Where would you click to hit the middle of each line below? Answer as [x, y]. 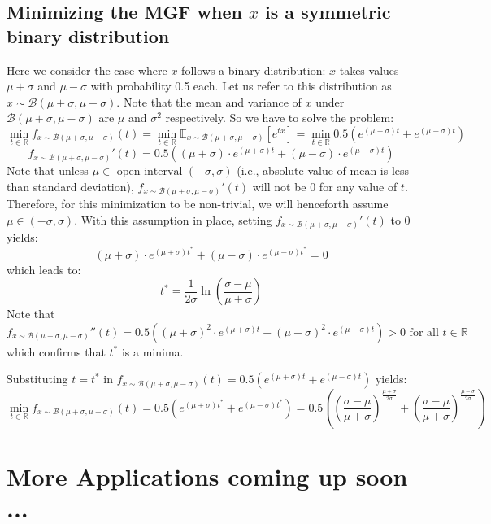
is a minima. [152, 351]
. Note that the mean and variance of [209, 101]
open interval [150, 172]
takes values [369, 70]
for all [424, 332]
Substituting [37, 379]
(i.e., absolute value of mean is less [323, 170]
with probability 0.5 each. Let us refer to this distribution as [241, 86]
